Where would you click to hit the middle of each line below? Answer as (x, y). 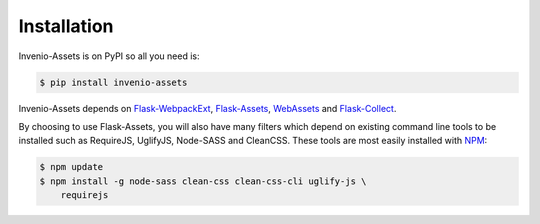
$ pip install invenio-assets (113, 82)
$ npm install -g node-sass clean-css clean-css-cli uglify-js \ (203, 181)
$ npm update (71, 167)
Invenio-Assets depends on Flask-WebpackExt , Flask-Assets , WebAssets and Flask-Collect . (207, 108)
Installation (66, 26)
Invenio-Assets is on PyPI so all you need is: (109, 56)
